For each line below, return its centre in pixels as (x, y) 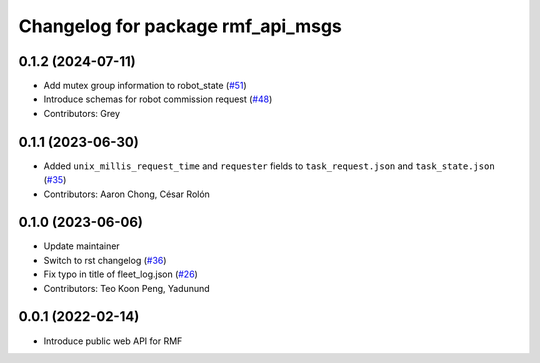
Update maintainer (81, 246)
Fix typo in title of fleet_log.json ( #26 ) (121, 274)
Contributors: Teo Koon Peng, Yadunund (126, 288)
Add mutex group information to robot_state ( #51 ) (145, 86)
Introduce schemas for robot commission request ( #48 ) (158, 99)
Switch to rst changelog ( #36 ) (105, 260)
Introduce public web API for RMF (113, 341)
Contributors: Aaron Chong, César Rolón (126, 194)
